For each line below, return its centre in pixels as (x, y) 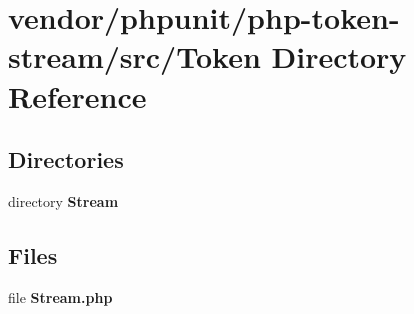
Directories (66, 159)
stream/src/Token (134, 56)
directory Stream (63, 200)
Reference (77, 95)
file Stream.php (60, 296)
